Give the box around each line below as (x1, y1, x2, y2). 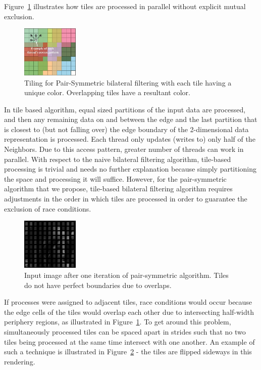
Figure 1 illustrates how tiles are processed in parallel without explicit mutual (4, 1, 246, 11)
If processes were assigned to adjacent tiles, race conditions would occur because (4, 297, 252, 307)
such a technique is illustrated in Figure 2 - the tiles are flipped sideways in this (4, 346, 252, 357)
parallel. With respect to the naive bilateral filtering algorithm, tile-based (4, 153, 231, 164)
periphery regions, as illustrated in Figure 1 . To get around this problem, (4, 316, 231, 327)
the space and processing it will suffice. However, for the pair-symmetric (4, 173, 227, 184)
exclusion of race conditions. (4, 203, 91, 214)
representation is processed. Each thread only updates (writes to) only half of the (4, 134, 255, 144)
